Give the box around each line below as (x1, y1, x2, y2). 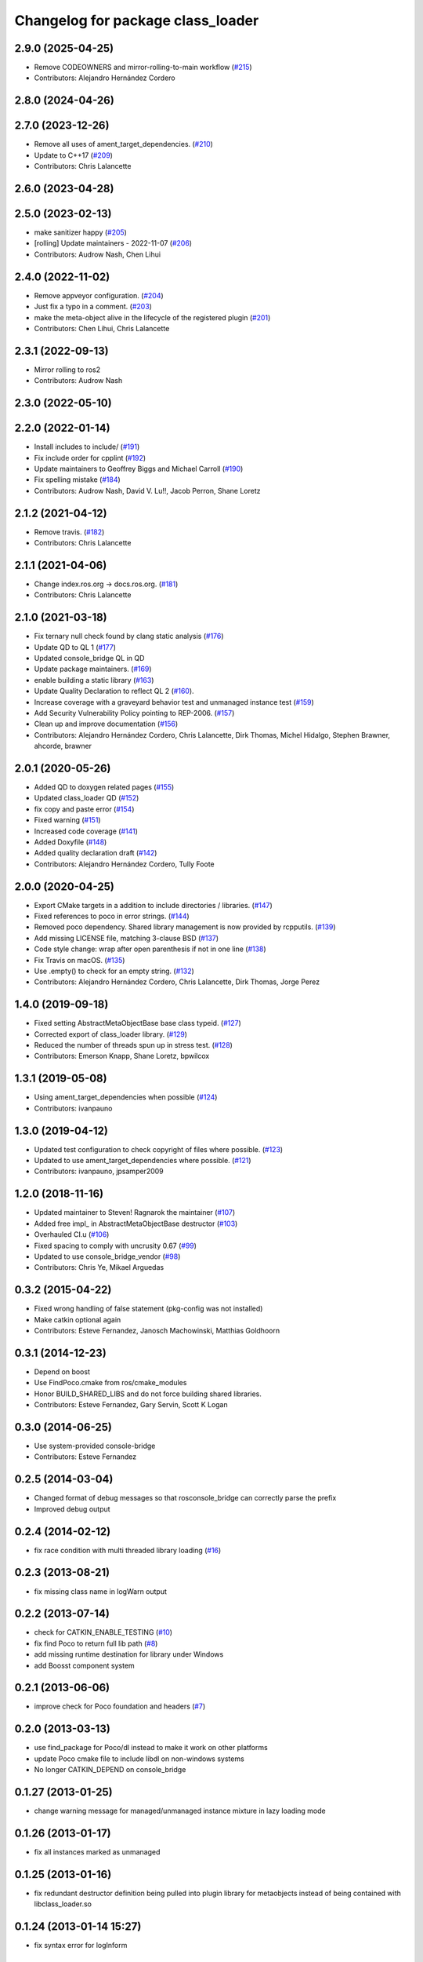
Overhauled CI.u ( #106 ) (34, 1230, 110, 1239)
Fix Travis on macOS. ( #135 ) (34, 955, 125, 965)
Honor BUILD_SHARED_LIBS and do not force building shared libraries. (34, 1389, 262, 1399)
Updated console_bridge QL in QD (34, 654, 145, 662)
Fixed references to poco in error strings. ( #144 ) (34, 911, 190, 921)
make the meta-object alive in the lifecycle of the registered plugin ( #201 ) (34, 312, 271, 322)
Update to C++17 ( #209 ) (34, 150, 114, 160)
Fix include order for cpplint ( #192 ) (34, 453, 146, 462)
